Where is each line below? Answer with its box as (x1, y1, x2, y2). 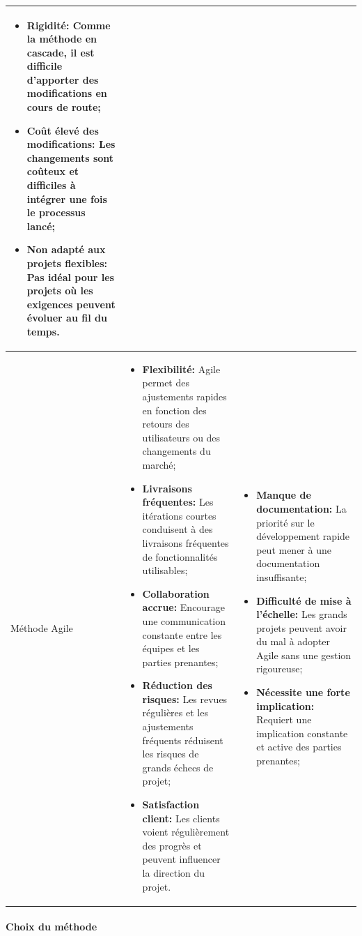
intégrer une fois (26, 191, 107, 206)
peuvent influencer (142, 852, 221, 866)
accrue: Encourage (142, 600, 225, 614)
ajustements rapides (142, 389, 227, 403)
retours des (142, 416, 189, 431)
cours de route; (26, 100, 101, 114)
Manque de (256, 488, 311, 502)
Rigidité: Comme (26, 17, 111, 32)
